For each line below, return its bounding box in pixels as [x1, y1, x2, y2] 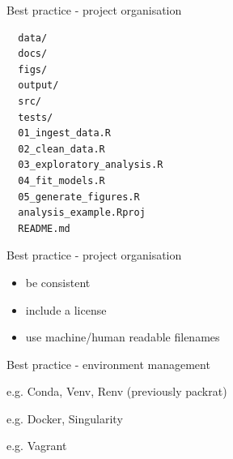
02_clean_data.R [18, 143, 105, 155]
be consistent [25, 273, 91, 290]
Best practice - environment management [6, 355, 210, 372]
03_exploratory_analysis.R [18, 159, 163, 171]
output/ [18, 79, 59, 92]
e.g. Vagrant [6, 437, 67, 454]
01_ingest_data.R [18, 127, 111, 139]
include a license [25, 301, 107, 318]
